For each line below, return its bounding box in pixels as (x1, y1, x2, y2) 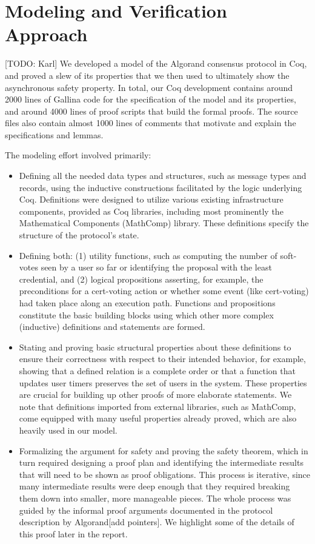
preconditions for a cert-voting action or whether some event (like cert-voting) (19, 284, 309, 297)
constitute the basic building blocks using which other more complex (19, 308, 274, 321)
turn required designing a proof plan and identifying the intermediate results (19, 456, 303, 469)
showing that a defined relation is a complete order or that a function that (19, 364, 296, 377)
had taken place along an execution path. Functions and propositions (19, 297, 276, 309)
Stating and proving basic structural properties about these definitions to (19, 340, 291, 353)
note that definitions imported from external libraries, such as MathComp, (19, 400, 296, 412)
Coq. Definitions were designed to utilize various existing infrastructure (19, 193, 283, 206)
